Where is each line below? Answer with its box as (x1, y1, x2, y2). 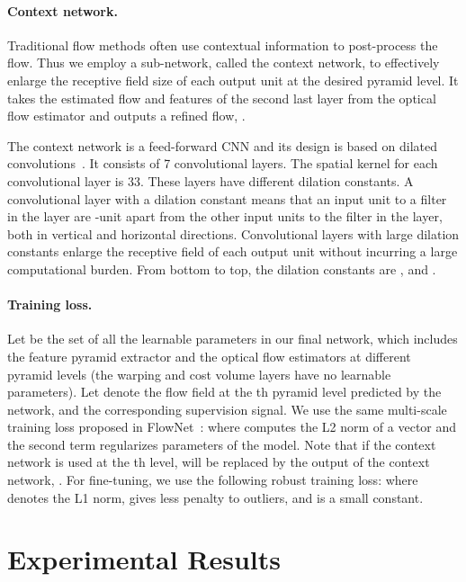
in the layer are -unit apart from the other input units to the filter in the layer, (7, 207, 443, 226)
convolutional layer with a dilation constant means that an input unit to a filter (7, 189, 447, 208)
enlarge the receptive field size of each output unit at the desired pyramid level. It (7, 70, 459, 89)
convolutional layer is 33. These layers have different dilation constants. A (7, 171, 414, 190)
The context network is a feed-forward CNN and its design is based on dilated (7, 136, 438, 155)
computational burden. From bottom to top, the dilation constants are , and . (7, 259, 436, 278)
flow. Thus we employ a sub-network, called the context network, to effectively (7, 53, 440, 72)
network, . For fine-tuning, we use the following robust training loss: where (7, 470, 418, 489)
